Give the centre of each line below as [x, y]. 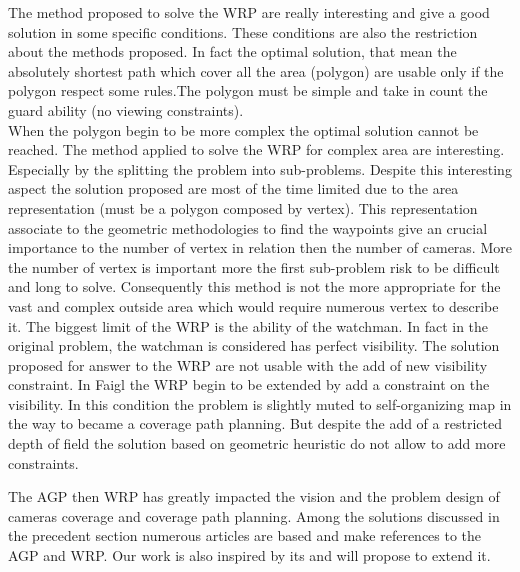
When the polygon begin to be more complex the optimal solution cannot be [243, 129]
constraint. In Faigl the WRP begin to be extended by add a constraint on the [249, 384]
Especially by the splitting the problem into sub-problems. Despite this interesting [260, 168]
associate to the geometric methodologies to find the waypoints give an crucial [248, 227]
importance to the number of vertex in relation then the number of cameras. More [260, 247]
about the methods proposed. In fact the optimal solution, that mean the [232, 51]
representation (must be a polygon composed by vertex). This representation [243, 207]
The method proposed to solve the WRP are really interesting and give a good [249, 12]
